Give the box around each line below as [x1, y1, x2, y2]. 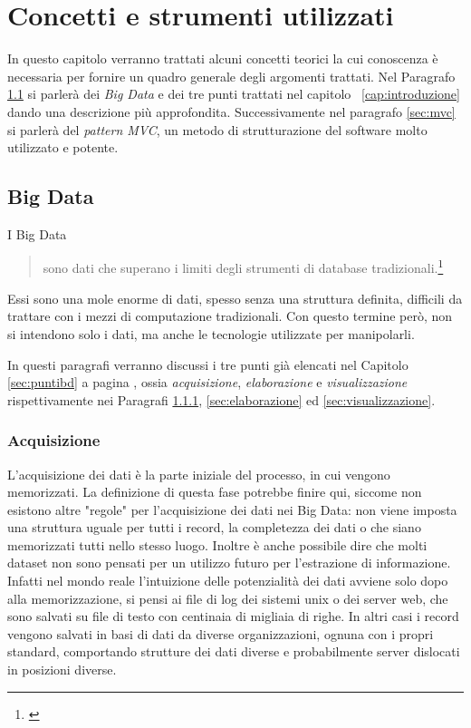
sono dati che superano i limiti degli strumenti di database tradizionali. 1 [43, 256, 444, 277]
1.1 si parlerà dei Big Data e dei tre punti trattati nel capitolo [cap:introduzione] [7, 84, 460, 103]
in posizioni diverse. [7, 660, 117, 679]
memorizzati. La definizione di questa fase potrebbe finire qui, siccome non [7, 482, 422, 501]
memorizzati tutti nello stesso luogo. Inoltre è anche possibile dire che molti [7, 535, 428, 554]
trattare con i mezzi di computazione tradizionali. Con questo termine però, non [7, 306, 453, 325]
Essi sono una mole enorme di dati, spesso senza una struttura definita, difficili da [7, 288, 463, 307]
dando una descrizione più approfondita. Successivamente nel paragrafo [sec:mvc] [7, 102, 456, 121]
